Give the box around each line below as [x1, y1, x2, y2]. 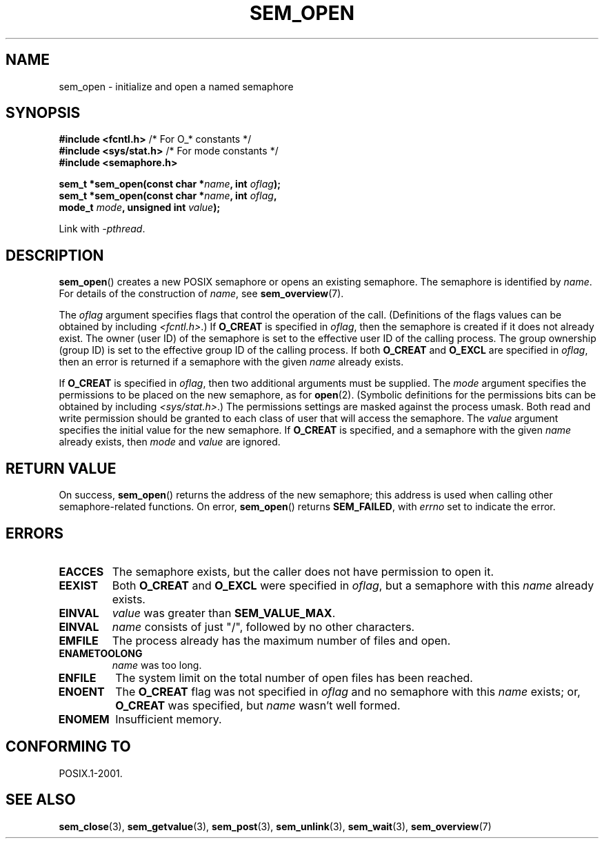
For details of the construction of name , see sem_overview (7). [59, 288, 344, 300]
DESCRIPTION [6, 246, 104, 264]
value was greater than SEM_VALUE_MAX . [112, 605, 336, 620]
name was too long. [112, 659, 202, 671]
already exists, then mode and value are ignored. [59, 436, 281, 448]
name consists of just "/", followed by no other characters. [112, 619, 415, 634]
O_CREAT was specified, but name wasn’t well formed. [115, 698, 401, 712]
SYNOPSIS [6, 104, 81, 122]
